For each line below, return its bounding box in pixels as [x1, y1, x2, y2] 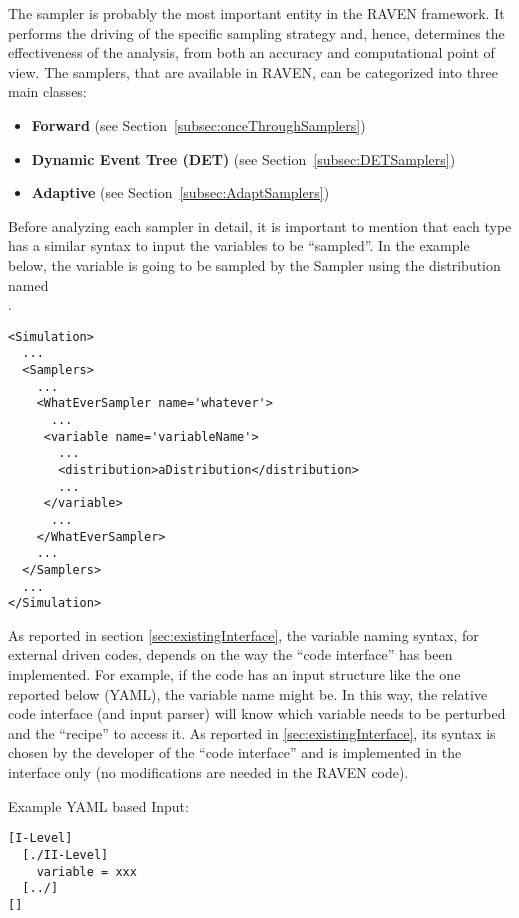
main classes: [8, 81, 87, 102]
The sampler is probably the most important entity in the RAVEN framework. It [8, 3, 505, 23]
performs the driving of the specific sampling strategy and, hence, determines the [8, 22, 505, 43]
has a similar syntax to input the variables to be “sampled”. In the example [8, 235, 470, 256]
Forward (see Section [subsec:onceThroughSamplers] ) [31, 114, 366, 135]
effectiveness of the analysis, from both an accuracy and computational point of [8, 42, 495, 63]
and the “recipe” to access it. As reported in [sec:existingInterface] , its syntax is [8, 722, 496, 743]
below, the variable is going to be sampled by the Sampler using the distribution [8, 254, 501, 275]
